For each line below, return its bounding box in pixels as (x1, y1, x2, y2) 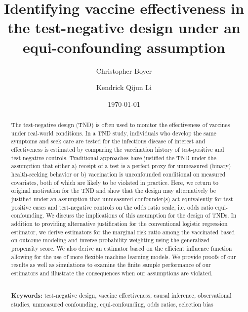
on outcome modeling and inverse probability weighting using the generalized (11, 236, 210, 244)
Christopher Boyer (96, 65, 152, 76)
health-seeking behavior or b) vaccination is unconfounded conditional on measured (11, 170, 226, 178)
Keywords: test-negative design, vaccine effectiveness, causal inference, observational (11, 291, 232, 300)
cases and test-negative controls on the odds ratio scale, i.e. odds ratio (33, 203, 213, 211)
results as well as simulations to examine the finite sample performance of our (11, 261, 211, 269)
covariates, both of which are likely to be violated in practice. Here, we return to (11, 178, 218, 186)
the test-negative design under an (7, 17, 241, 38)
